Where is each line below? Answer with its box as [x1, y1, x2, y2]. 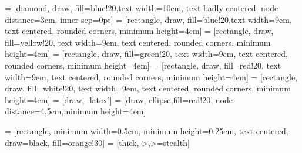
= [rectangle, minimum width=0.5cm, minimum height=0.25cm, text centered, [5, 124, 288, 137]
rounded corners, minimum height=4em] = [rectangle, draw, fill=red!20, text [5, 59, 281, 71]
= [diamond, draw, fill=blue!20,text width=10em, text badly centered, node [5, 2, 278, 13]
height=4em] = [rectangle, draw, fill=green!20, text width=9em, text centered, [5, 47, 288, 60]
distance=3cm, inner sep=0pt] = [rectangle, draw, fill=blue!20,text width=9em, [5, 13, 292, 25]
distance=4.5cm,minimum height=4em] [5, 105, 146, 117]
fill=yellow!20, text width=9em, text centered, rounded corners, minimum [5, 36, 271, 48]
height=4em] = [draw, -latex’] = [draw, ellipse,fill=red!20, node [5, 93, 233, 106]
